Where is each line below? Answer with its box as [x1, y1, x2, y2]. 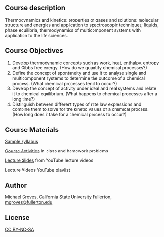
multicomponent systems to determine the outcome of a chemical [12, 75, 145, 81]
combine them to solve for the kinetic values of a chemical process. [12, 106, 149, 112]
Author [5, 181, 27, 190]
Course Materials [5, 126, 59, 134]
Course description [5, 4, 66, 12]
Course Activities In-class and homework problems [5, 148, 109, 154]
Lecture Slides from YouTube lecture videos [5, 157, 94, 163]
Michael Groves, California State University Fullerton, [5, 194, 112, 200]
